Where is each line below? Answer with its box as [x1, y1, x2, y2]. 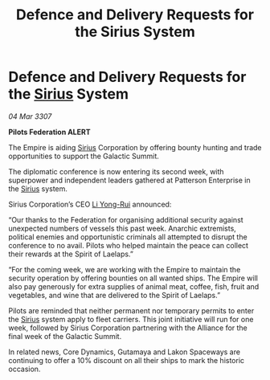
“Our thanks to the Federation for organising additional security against [8, 215, 243, 224]
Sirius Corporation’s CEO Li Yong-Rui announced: [8, 199, 172, 209]
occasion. [8, 364, 41, 374]
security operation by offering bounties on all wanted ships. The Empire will [8, 273, 259, 283]
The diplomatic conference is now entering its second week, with [8, 166, 224, 176]
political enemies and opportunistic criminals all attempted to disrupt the [8, 231, 247, 242]
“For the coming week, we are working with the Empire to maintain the [8, 264, 241, 274]
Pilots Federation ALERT [8, 127, 91, 137]
